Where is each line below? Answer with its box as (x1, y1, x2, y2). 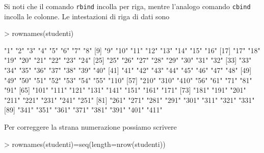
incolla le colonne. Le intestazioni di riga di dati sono (4, 11, 170, 21)
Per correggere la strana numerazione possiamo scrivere (4, 122, 177, 132)
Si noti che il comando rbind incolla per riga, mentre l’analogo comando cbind (4, 1, 251, 11)
